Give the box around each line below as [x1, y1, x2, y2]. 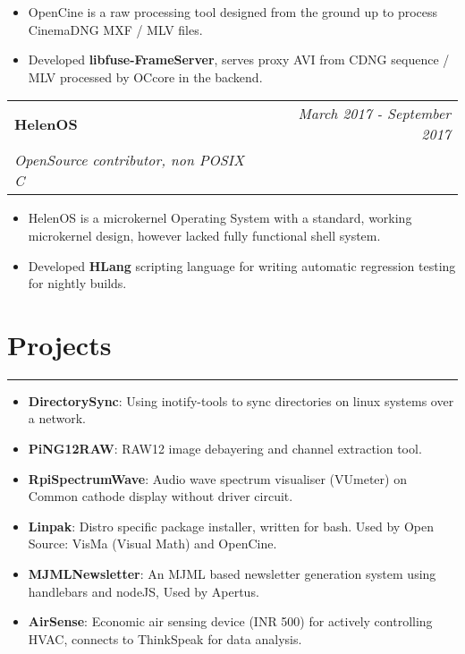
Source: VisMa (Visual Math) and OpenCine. [28, 534, 277, 553]
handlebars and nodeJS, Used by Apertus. [28, 582, 259, 600]
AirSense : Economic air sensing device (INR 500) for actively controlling [28, 612, 433, 631]
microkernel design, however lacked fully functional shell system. [28, 225, 381, 244]
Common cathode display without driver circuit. [28, 487, 293, 505]
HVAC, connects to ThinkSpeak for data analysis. [28, 629, 302, 648]
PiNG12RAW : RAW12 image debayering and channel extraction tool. [28, 439, 422, 458]
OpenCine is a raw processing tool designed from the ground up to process [28, 3, 438, 21]
